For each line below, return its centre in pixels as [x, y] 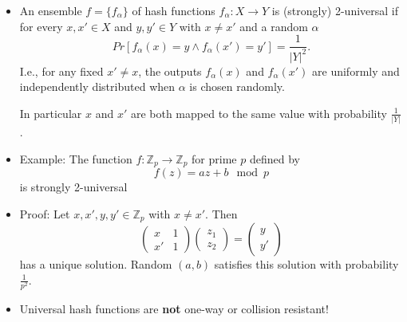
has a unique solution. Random [96, 264]
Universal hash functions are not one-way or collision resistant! [174, 308]
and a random [274, 26]
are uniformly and [356, 71]
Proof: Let [45, 213]
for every [41, 26]
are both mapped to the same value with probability [259, 113]
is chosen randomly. [237, 86]
